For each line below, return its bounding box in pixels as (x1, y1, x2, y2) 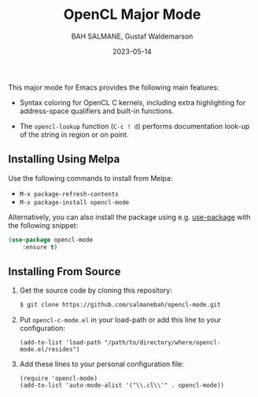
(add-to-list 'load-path (19, 339, 101, 347)
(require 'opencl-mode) (19, 375, 98, 383)
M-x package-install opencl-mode (19, 198, 130, 206)
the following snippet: (8, 220, 79, 230)
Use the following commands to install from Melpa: (8, 173, 173, 182)
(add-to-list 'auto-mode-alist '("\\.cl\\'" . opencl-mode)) (19, 381, 225, 390)
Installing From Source (8, 265, 121, 278)
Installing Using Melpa (8, 153, 120, 166)
